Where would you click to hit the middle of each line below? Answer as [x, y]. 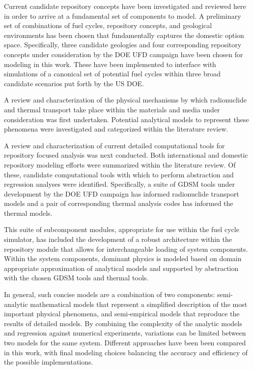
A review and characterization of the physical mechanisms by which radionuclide [125, 100]
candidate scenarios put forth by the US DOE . [74, 83]
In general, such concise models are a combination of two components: [110, 294]
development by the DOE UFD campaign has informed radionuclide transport [122, 193]
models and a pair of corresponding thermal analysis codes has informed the [119, 203]
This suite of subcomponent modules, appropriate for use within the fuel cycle [122, 229]
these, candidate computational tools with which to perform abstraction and [119, 174]
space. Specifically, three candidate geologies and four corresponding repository [123, 45]
